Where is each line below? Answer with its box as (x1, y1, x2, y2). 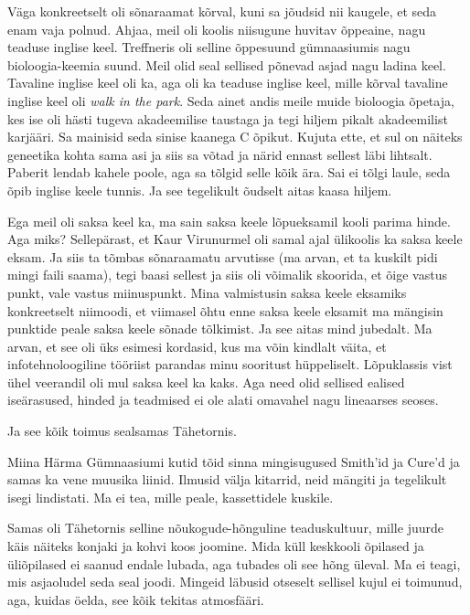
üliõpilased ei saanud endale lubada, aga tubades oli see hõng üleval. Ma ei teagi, (7, 554, 461, 573)
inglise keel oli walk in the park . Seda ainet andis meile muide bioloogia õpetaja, (7, 90, 454, 110)
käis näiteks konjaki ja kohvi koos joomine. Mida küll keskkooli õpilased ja (7, 536, 424, 556)
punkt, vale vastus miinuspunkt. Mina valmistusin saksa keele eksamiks (7, 282, 407, 302)
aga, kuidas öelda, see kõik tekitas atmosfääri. (7, 589, 264, 609)
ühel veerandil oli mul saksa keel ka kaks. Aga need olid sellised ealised (7, 372, 405, 391)
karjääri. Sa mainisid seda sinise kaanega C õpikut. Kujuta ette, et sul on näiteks (7, 127, 463, 146)
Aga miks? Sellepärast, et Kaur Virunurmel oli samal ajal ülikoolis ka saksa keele (7, 229, 463, 249)
